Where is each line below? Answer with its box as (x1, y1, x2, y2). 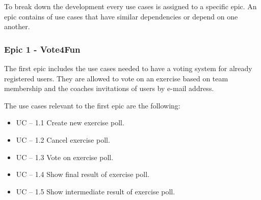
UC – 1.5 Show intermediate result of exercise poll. (16, 186, 175, 196)
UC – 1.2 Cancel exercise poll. (16, 134, 110, 145)
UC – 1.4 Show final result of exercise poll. (16, 169, 149, 180)
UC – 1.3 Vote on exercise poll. (16, 151, 114, 162)
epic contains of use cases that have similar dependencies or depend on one (4, 11, 238, 21)
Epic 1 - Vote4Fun (4, 42, 81, 55)
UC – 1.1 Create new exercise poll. (16, 117, 124, 128)
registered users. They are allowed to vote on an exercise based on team (4, 73, 228, 83)
